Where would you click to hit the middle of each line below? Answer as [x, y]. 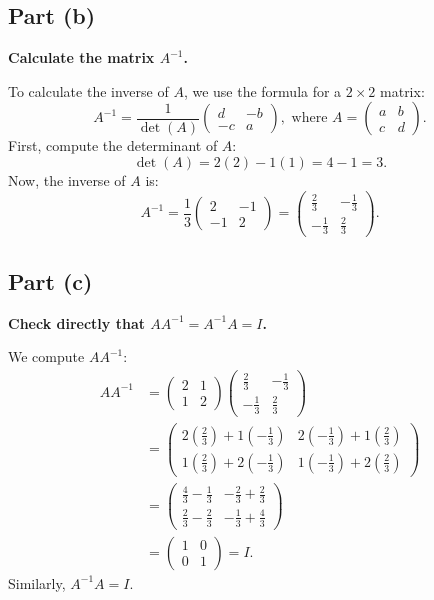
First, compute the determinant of [113, 145]
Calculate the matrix [81, 57]
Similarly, [37, 582]
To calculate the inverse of [88, 90]
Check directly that [76, 322]
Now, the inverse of [67, 179]
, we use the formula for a [262, 90]
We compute [46, 356]
